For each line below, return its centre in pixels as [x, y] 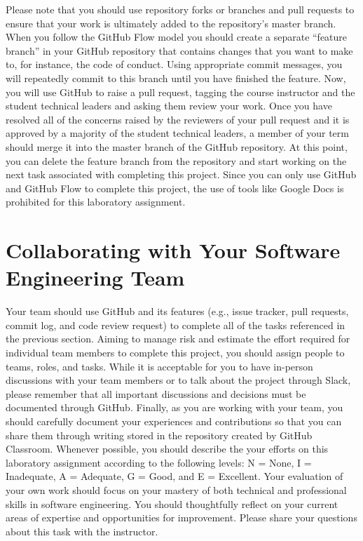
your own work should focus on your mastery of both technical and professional [176, 489]
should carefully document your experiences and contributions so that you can [174, 421]
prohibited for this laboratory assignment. [96, 202]
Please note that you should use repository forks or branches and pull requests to [180, 9]
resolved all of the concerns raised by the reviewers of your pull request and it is [178, 119]
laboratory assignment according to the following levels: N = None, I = [159, 462]
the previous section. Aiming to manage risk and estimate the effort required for [178, 339]
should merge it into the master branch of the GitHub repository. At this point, [177, 146]
